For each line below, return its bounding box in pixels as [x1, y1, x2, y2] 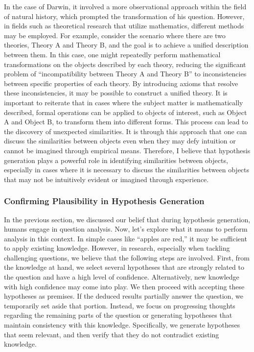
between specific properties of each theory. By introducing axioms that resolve [4, 78, 238, 88]
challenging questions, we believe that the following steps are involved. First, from [4, 252, 250, 262]
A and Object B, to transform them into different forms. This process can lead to [4, 117, 248, 127]
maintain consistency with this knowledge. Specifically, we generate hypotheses [4, 320, 240, 330]
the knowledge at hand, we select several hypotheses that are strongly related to [4, 262, 244, 272]
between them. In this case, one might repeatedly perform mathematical [4, 49, 221, 59]
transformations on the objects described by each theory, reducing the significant [4, 59, 246, 69]
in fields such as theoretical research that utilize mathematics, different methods [4, 21, 244, 31]
